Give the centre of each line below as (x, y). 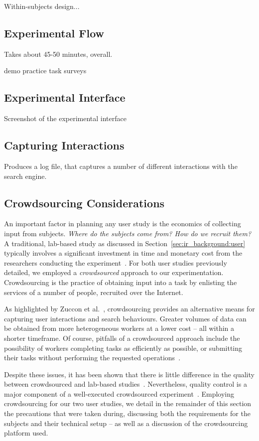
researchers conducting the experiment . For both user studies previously (116, 262)
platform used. (26, 433)
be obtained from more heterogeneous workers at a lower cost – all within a (119, 328)
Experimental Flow (54, 33)
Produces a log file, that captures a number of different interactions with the (121, 166)
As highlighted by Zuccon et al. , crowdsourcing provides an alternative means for (129, 309)
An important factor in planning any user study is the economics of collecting (123, 223)
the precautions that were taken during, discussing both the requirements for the (127, 413)
